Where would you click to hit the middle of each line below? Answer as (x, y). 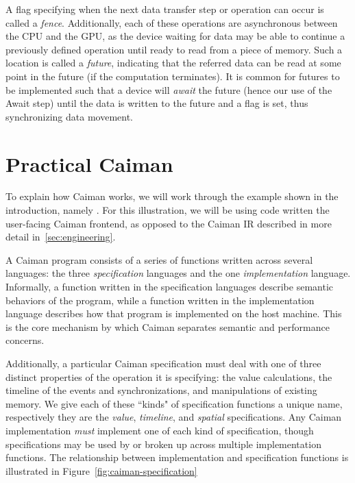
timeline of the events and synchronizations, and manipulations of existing (161, 390)
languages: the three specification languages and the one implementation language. (178, 273)
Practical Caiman (89, 163)
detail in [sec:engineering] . (61, 237)
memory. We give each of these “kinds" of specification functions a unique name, (174, 403)
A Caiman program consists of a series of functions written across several (159, 259)
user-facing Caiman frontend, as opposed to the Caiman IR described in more (169, 223)
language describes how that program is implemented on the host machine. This (174, 313)
